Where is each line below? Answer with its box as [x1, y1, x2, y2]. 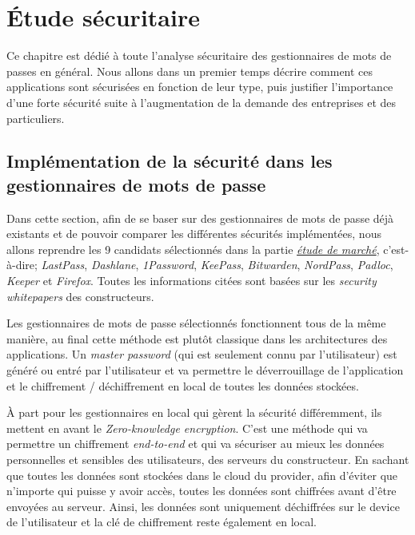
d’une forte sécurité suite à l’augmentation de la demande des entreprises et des [6, 93, 397, 110]
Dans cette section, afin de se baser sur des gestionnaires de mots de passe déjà [6, 209, 394, 226]
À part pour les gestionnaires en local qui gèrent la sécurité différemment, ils [6, 404, 382, 421]
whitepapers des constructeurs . [6, 287, 154, 304]
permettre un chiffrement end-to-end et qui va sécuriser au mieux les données [6, 435, 385, 452]
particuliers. [6, 109, 65, 126]
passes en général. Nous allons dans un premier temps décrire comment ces [6, 62, 373, 79]
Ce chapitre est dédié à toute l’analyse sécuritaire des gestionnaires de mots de [6, 47, 392, 64]
